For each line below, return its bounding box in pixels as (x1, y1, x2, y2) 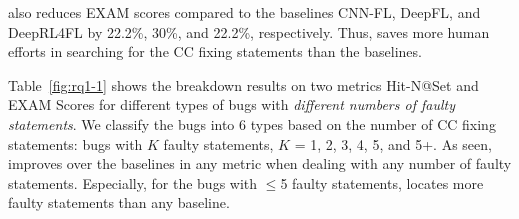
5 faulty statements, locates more (280, 172, 484, 193)
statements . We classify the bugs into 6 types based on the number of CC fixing (8, 113, 496, 134)
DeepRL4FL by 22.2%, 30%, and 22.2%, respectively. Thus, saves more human (8, 21, 490, 42)
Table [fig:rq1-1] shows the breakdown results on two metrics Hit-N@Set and (8, 74, 479, 95)
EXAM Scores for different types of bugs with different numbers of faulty (8, 94, 455, 115)
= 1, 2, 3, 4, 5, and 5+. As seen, (294, 133, 492, 154)
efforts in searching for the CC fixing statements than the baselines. (8, 41, 422, 62)
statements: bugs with (8, 133, 143, 154)
